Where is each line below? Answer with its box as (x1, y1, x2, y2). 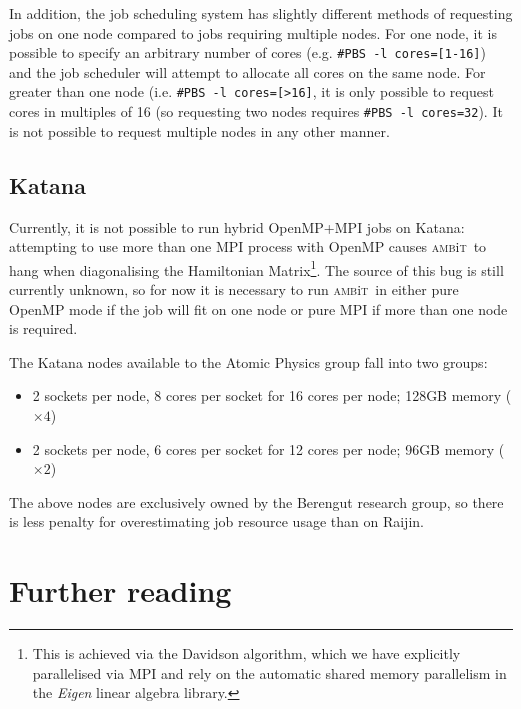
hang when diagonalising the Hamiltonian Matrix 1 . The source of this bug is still (9, 256, 504, 280)
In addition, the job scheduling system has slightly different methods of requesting (9, 3, 513, 23)
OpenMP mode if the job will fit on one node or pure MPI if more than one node (9, 298, 508, 319)
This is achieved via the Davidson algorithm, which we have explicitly (32, 643, 461, 664)
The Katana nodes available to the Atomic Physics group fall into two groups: (9, 351, 488, 372)
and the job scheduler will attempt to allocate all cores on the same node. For (9, 61, 486, 82)
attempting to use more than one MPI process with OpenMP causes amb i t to (9, 236, 487, 257)
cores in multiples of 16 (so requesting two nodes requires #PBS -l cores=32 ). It (9, 101, 503, 122)
